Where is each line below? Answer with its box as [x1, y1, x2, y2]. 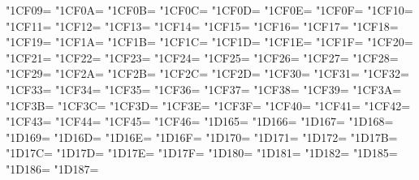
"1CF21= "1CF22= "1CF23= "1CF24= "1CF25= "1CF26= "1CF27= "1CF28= [6, 49, 399, 66]
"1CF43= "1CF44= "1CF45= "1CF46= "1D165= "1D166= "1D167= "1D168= [6, 113, 394, 130]
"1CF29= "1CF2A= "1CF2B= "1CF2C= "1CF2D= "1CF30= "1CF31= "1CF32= [6, 65, 409, 82]
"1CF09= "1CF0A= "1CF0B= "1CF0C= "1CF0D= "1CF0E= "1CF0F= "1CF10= [6, 2, 413, 18]
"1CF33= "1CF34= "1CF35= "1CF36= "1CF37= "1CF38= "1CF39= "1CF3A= [6, 80, 402, 97]
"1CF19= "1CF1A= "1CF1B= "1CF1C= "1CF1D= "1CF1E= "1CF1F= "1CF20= [6, 33, 413, 50]
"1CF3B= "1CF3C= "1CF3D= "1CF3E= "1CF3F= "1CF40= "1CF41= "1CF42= [6, 96, 411, 114]
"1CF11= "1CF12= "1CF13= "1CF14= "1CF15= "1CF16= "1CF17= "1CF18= [6, 17, 399, 34]
